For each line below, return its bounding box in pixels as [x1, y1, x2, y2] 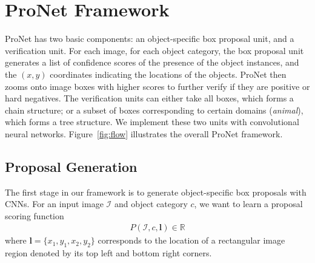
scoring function [5, 209, 64, 222]
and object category [114, 197, 188, 210]
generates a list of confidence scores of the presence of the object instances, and [5, 56, 299, 69]
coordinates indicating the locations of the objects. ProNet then [50, 67, 287, 80]
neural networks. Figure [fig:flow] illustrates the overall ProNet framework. [5, 127, 283, 140]
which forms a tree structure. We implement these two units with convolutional [5, 115, 299, 128]
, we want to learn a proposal [194, 197, 303, 210]
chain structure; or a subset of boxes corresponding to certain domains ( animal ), [5, 103, 303, 116]
